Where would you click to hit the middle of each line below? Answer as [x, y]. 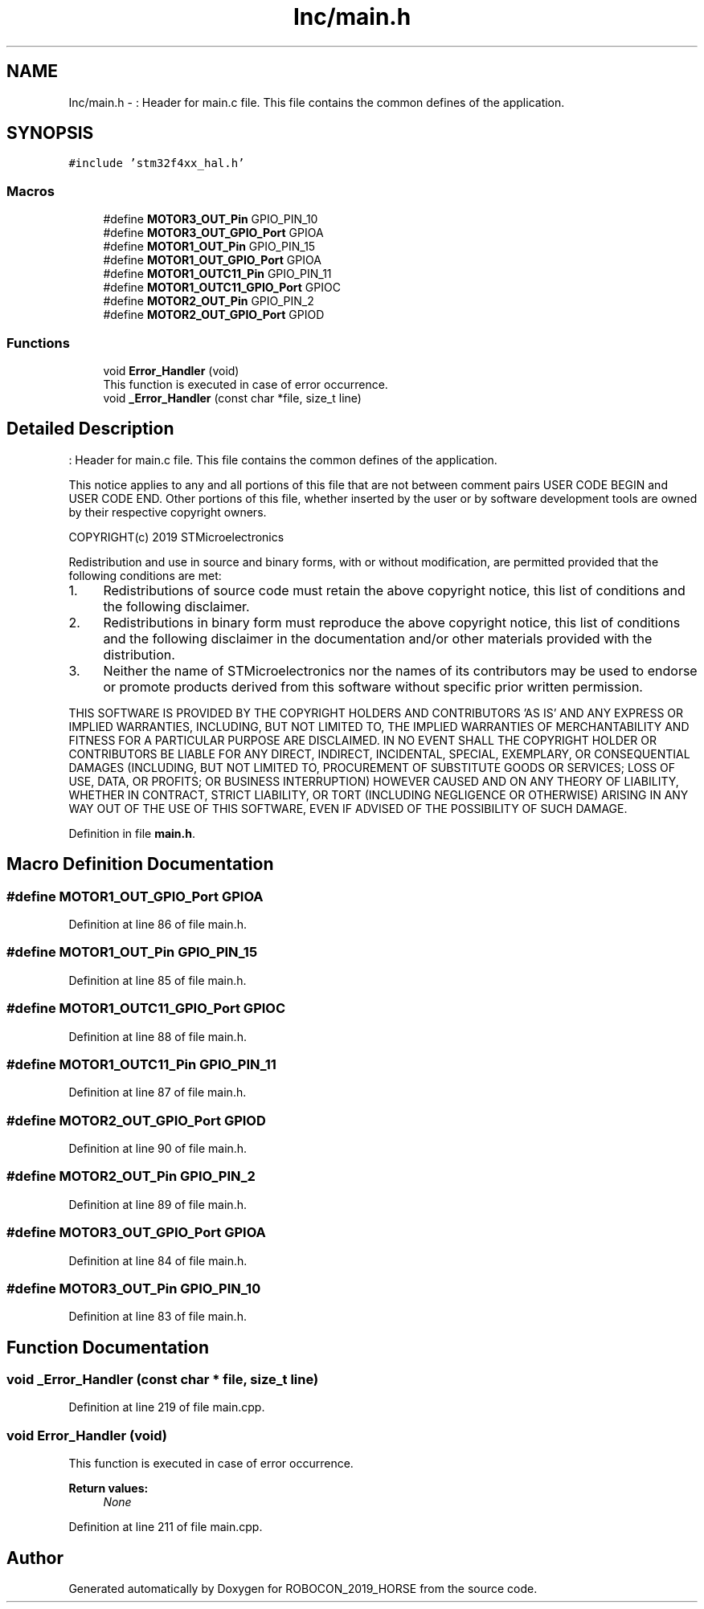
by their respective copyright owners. [168, 512]
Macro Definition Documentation [140, 864]
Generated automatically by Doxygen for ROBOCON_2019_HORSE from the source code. [303, 1589]
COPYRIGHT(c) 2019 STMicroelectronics [176, 537]
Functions [38, 343]
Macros [31, 191]
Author [35, 1558]
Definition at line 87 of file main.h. [158, 1092]
